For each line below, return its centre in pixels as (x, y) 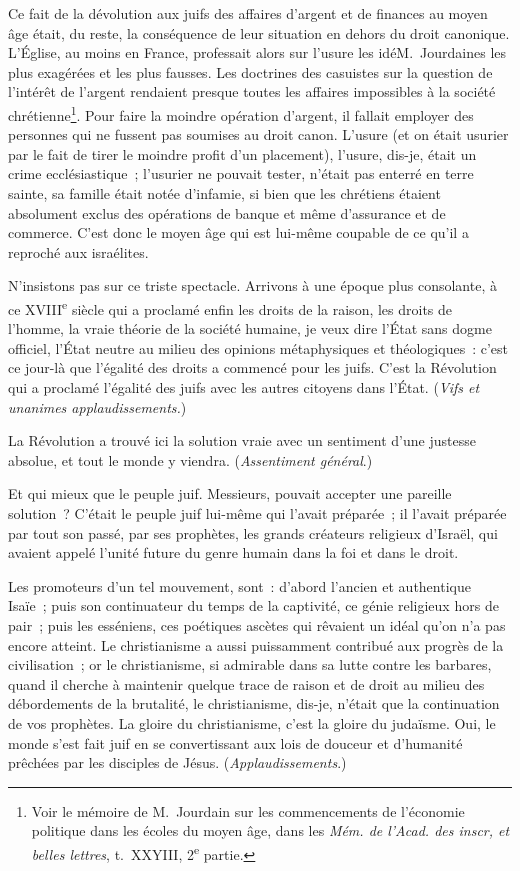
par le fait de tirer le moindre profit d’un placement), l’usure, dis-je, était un (242, 153)
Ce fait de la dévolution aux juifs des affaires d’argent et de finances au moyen (248, 13)
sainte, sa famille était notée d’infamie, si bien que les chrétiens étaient (224, 193)
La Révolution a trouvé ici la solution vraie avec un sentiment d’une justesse (242, 440)
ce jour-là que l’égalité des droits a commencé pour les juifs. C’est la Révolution (252, 367)
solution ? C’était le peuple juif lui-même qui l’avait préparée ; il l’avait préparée (257, 512)
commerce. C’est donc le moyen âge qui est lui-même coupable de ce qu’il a (238, 232)
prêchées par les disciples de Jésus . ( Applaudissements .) (177, 762)
